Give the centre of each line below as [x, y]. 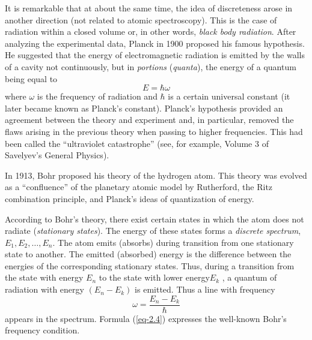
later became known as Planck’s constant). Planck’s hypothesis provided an [144, 108]
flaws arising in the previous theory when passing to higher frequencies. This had [154, 131]
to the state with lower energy [154, 277]
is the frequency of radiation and [97, 96]
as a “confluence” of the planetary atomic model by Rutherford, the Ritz [139, 187]
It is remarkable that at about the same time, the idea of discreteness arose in [149, 8]
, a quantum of [249, 277]
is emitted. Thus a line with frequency [205, 289]
